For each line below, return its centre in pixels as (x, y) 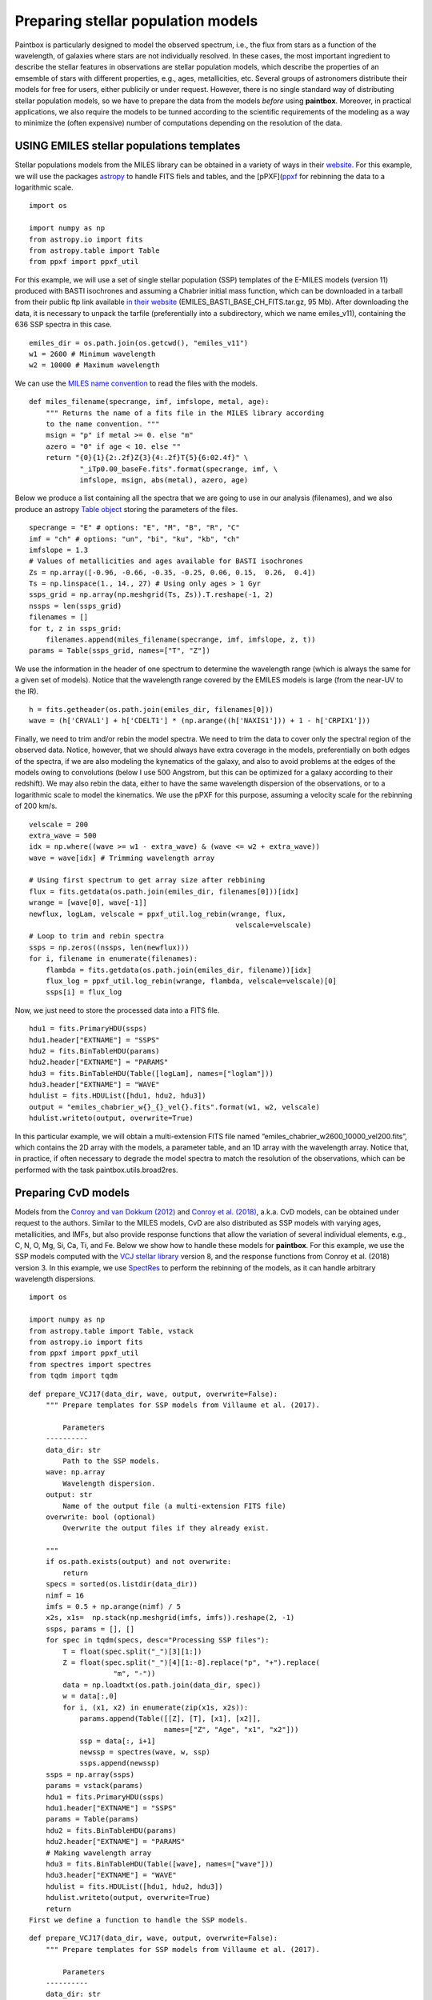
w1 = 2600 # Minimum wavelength (92, 354)
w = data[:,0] (90, 1696)
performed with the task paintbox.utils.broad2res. (96, 1170)
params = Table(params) (92, 1819)
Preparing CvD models (72, 1192)
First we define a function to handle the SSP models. (139, 1920)
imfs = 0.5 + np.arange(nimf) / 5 (113, 1607)
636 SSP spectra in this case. (63, 325)
